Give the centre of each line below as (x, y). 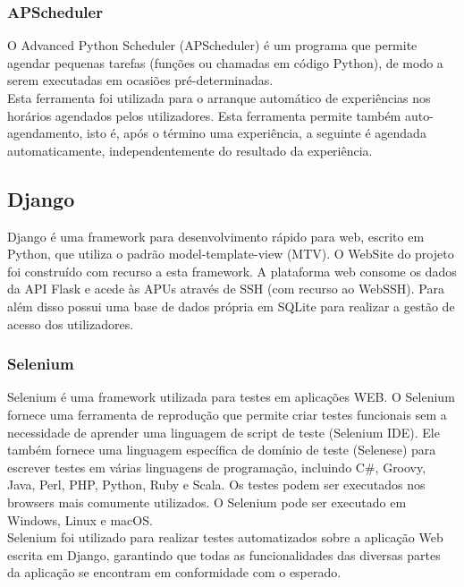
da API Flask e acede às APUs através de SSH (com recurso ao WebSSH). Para (226, 289)
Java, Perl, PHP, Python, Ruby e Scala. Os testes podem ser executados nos (216, 485)
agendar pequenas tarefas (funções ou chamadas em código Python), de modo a (225, 62)
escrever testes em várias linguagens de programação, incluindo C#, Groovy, (217, 467)
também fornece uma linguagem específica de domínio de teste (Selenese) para (222, 450)
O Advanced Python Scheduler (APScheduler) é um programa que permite (212, 45)
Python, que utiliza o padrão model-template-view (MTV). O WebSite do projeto (231, 254)
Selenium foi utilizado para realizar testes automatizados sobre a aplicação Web (225, 537)
